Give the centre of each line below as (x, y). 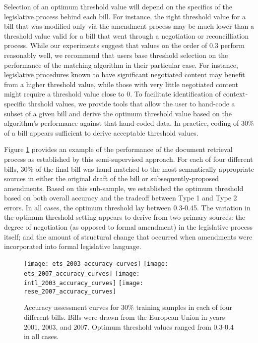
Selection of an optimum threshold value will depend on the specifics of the (118, 6)
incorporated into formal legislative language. (73, 246)
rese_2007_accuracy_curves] (70, 291)
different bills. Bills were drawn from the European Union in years (125, 317)
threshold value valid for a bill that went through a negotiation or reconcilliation (127, 35)
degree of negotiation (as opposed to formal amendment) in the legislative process (128, 227)
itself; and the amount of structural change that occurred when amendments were (128, 236)
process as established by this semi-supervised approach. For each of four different (129, 159)
